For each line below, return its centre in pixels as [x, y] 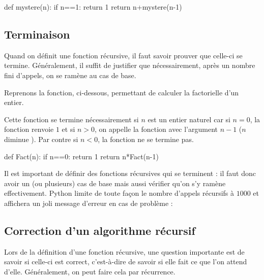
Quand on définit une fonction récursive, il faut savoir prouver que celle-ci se [123, 55]
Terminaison [37, 34]
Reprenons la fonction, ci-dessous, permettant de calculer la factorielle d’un [122, 92]
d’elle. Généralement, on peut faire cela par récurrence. [90, 271]
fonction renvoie [29, 129]
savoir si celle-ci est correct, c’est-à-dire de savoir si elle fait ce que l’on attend [126, 261]
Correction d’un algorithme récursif [100, 230]
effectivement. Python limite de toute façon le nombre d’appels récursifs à [119, 193]
